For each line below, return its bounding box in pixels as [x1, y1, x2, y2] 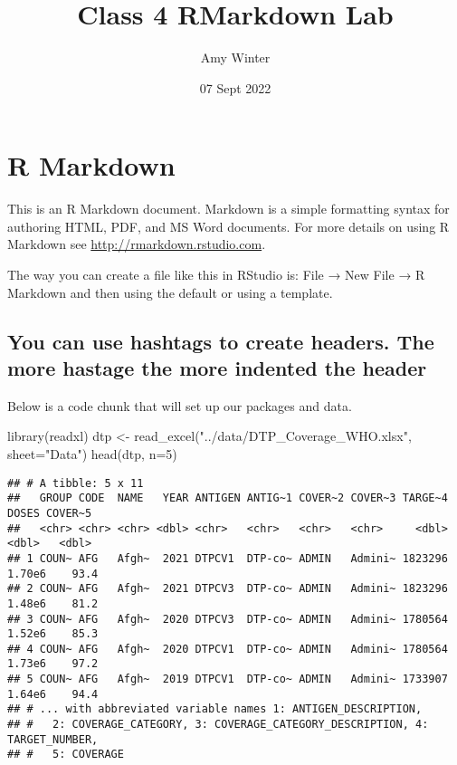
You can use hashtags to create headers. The [7, 327, 434, 355]
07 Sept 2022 [199, 78, 271, 97]
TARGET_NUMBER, [7, 732, 99, 746]
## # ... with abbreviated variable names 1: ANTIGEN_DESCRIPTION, [7, 703, 423, 716]
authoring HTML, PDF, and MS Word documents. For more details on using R [7, 216, 450, 235]
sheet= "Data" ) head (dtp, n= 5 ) [7, 445, 177, 463]
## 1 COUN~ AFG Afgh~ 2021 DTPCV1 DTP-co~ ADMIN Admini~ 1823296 [7, 551, 448, 565]
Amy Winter [200, 48, 271, 67]
